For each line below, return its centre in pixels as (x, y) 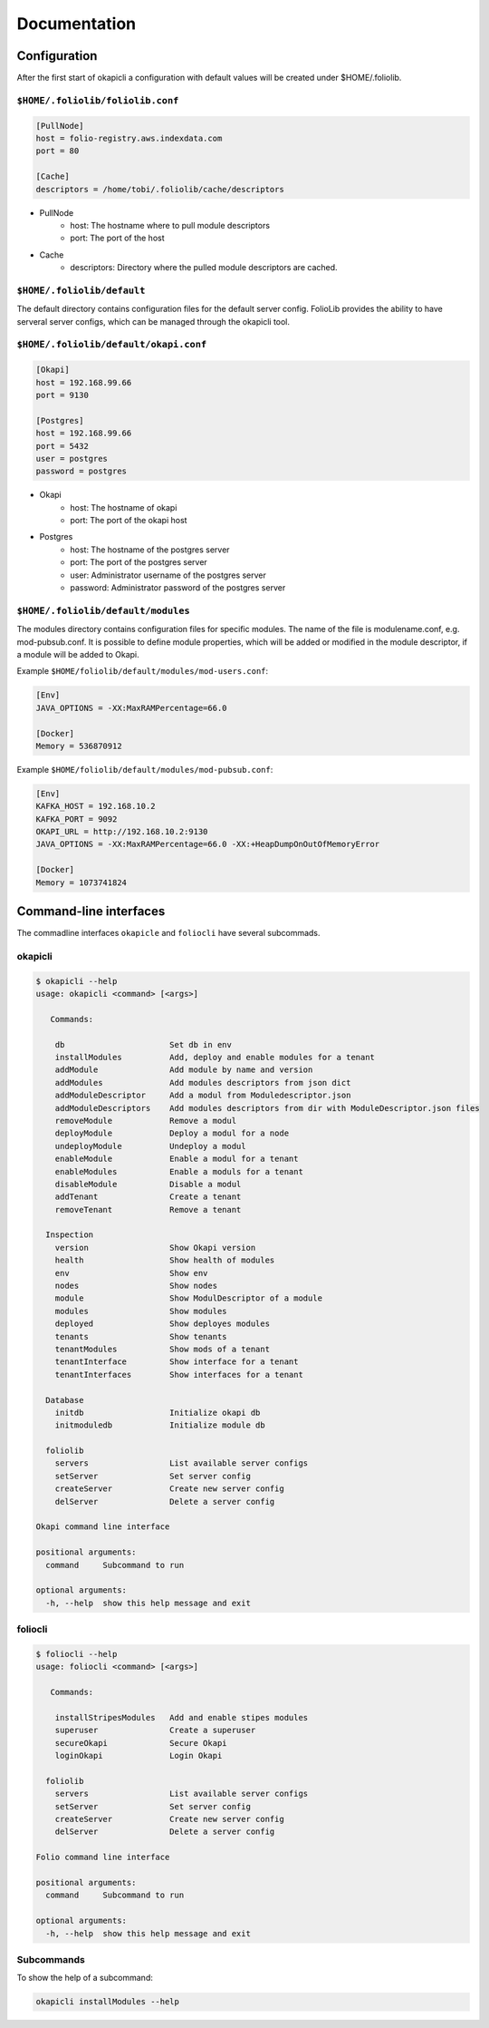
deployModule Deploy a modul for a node (172, 1133)
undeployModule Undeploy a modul (150, 1146)
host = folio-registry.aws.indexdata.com (129, 138)
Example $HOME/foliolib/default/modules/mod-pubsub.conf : (145, 769)
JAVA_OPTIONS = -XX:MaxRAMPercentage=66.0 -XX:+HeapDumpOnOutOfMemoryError (208, 844)
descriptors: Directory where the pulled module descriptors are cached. (204, 268)
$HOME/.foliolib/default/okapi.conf (112, 345)
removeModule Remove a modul (146, 1121)
